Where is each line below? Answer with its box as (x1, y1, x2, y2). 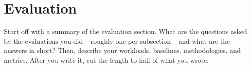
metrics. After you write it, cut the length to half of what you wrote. (4, 54, 209, 65)
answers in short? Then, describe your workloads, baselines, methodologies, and (4, 45, 241, 55)
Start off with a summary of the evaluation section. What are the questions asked (4, 26, 247, 36)
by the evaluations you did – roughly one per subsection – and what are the (4, 35, 230, 46)
